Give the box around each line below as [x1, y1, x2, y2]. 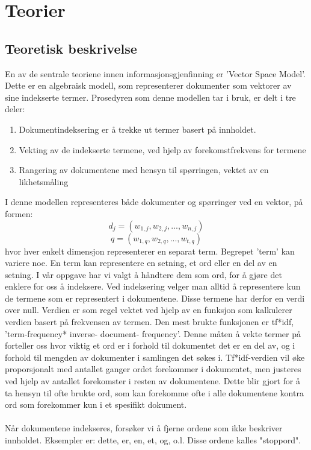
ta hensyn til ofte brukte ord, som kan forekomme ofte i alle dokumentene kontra [5, 386, 304, 399]
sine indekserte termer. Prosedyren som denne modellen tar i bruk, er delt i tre [5, 90, 296, 103]
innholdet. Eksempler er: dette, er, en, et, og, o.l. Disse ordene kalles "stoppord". [5, 434, 301, 446]
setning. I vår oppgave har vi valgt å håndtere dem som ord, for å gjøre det [5, 268, 282, 280]
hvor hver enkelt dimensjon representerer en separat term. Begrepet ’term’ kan [5, 244, 295, 257]
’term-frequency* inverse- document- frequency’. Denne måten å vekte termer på [5, 327, 301, 340]
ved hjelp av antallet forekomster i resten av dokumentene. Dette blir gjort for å [5, 375, 300, 387]
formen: [5, 207, 33, 220]
